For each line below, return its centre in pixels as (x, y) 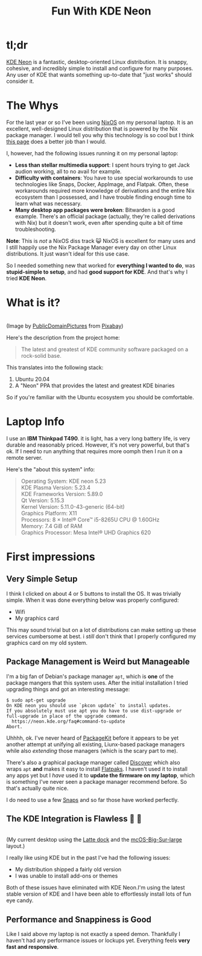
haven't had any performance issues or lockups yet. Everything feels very (98, 940)
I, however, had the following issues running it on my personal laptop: (92, 153)
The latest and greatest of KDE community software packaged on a (105, 349)
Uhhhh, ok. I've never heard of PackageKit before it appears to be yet (93, 738)
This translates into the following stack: (55, 367)
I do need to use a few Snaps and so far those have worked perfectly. (93, 799)
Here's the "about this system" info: (51, 469)
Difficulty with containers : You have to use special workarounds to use (104, 178)
